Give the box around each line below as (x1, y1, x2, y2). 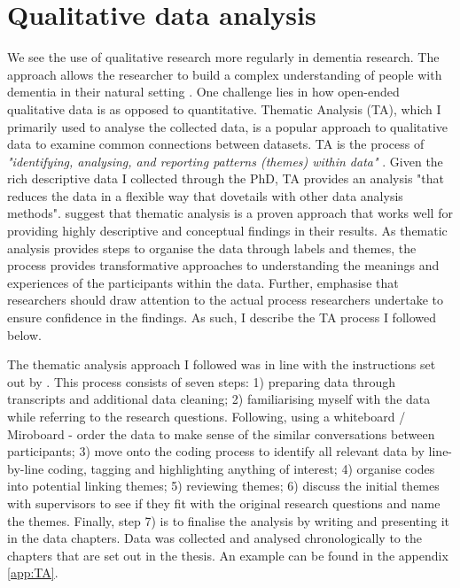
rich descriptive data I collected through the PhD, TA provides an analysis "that (7, 169, 444, 188)
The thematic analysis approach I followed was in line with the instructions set (7, 355, 436, 374)
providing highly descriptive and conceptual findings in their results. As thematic (7, 221, 448, 240)
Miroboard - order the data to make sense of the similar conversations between (7, 424, 435, 443)
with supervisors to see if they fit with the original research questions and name (7, 493, 441, 512)
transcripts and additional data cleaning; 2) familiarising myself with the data (7, 390, 431, 408)
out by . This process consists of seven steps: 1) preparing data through (7, 372, 395, 391)
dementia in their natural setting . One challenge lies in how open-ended (7, 82, 400, 101)
